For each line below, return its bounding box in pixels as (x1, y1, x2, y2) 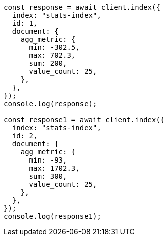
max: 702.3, (29, 51, 76, 59)
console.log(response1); (4, 212, 101, 220)
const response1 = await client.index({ (4, 116, 165, 124)
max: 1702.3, (29, 164, 80, 172)
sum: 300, (29, 172, 67, 180)
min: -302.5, (29, 43, 80, 51)
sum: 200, (29, 59, 67, 67)
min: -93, (29, 156, 67, 164)
